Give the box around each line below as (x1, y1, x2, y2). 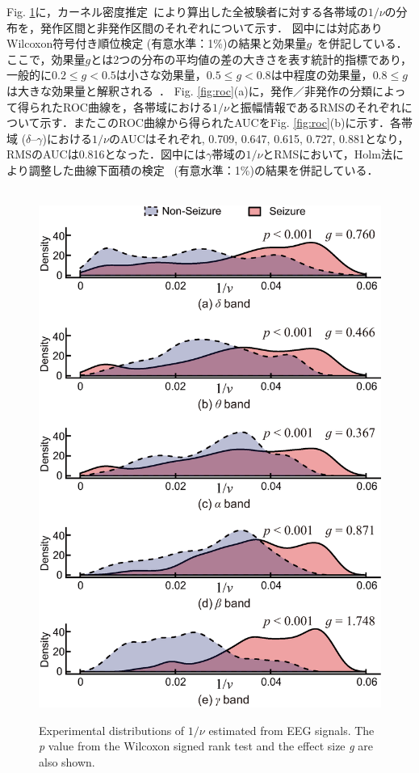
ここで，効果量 (6, 50, 86, 67)
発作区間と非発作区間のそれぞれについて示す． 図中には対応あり (40, 19, 383, 36)
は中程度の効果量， (270, 66, 373, 83)
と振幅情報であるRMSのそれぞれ (228, 98, 401, 115)
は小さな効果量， (115, 66, 207, 83)
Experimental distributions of (39, 721, 185, 738)
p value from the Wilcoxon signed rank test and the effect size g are (39, 737, 374, 754)
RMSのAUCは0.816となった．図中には (6, 146, 207, 163)
